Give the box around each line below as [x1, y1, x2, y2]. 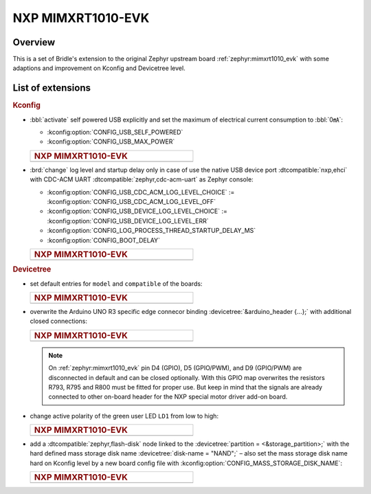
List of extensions [12, 82, 91, 94]
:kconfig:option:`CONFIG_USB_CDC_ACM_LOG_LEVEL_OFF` [47, 197, 216, 205]
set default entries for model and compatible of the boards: [30, 279, 203, 288]
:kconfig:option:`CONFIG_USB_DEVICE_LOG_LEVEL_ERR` [47, 216, 209, 225]
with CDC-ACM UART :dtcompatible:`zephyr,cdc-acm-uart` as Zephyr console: [30, 175, 254, 183]
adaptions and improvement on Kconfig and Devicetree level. [12, 64, 185, 72]
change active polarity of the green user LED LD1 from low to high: [30, 412, 219, 420]
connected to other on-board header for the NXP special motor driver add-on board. [48, 392, 288, 401]
